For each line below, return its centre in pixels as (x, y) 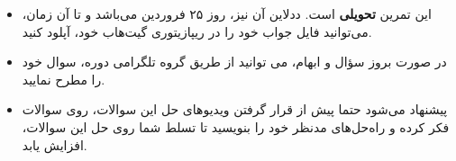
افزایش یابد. (55, 144)
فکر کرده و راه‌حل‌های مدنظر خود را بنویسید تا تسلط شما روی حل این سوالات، (236, 126)
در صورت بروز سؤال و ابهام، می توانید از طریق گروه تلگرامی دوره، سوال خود (234, 62)
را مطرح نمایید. (64, 79)
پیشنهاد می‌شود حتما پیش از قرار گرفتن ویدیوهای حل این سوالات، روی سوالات (235, 109)
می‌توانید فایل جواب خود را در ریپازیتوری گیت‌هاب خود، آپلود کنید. (197, 31)
